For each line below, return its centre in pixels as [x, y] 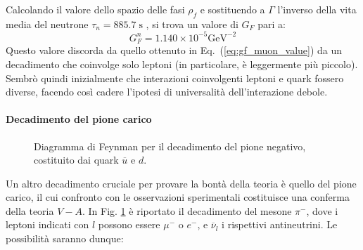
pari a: [272, 24]
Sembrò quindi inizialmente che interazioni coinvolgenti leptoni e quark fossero [175, 78]
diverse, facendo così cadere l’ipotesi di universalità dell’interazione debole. [167, 92]
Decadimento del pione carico [79, 119]
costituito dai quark [76, 160]
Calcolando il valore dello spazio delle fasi [95, 9]
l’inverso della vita [317, 9]
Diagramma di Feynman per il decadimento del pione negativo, [170, 146]
